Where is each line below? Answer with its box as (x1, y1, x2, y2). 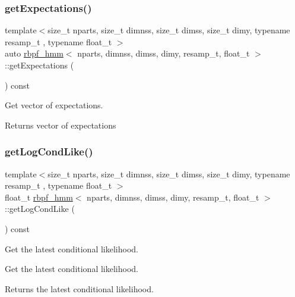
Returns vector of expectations (5, 118, 116, 131)
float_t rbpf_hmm (5, 190, 73, 203)
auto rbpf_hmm (5, 47, 64, 60)
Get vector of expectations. (5, 99, 103, 111)
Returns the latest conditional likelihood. (5, 282, 154, 295)
